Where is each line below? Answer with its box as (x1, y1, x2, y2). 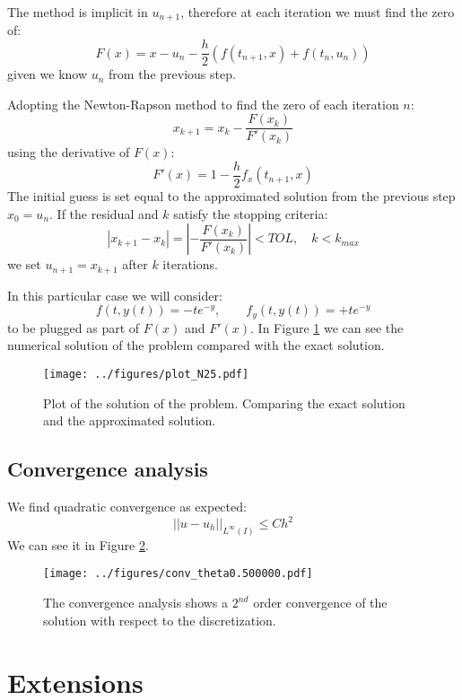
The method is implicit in (7, 3, 148, 21)
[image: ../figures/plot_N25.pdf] (43, 367, 249, 381)
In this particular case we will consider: (7, 285, 222, 304)
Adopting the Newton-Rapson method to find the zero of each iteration (7, 94, 399, 113)
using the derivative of (7, 143, 130, 162)
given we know (7, 65, 88, 83)
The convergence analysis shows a (43, 593, 229, 612)
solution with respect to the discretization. (43, 610, 276, 629)
